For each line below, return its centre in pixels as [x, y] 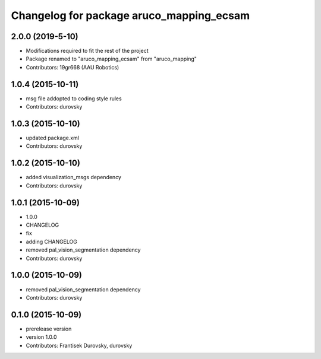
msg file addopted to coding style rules [74, 99]
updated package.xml [53, 138]
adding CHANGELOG [51, 242]
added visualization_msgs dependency [74, 177]
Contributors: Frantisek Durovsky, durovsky [79, 345]
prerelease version [49, 329]
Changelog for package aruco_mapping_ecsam [130, 15]
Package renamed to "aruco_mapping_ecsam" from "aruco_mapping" [111, 59]
